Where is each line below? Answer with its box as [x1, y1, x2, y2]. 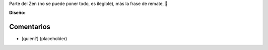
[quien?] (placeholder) [21, 36, 67, 42]
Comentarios [9, 23, 51, 31]
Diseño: [9, 10, 26, 16]
